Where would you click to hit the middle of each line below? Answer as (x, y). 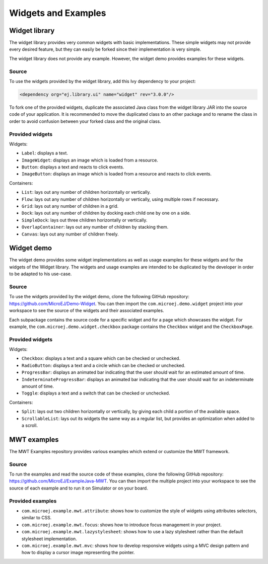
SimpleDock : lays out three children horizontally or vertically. (84, 220)
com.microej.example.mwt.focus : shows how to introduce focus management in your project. (122, 525)
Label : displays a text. (45, 153)
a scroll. (30, 425)
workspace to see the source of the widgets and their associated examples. (87, 311)
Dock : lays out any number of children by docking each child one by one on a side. (106, 213)
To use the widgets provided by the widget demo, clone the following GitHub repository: (99, 297)
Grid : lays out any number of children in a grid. (70, 206)
